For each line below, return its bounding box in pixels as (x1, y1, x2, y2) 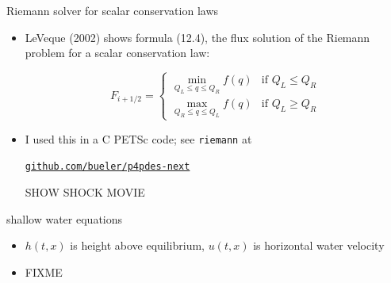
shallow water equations (6, 210, 123, 227)
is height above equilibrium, (70, 237, 205, 254)
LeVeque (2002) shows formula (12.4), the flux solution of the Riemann (25, 29, 370, 45)
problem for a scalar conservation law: (25, 44, 210, 61)
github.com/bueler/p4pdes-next (25, 161, 190, 173)
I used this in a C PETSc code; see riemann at (25, 130, 252, 147)
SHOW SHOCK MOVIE (25, 184, 145, 200)
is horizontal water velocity (253, 237, 385, 254)
